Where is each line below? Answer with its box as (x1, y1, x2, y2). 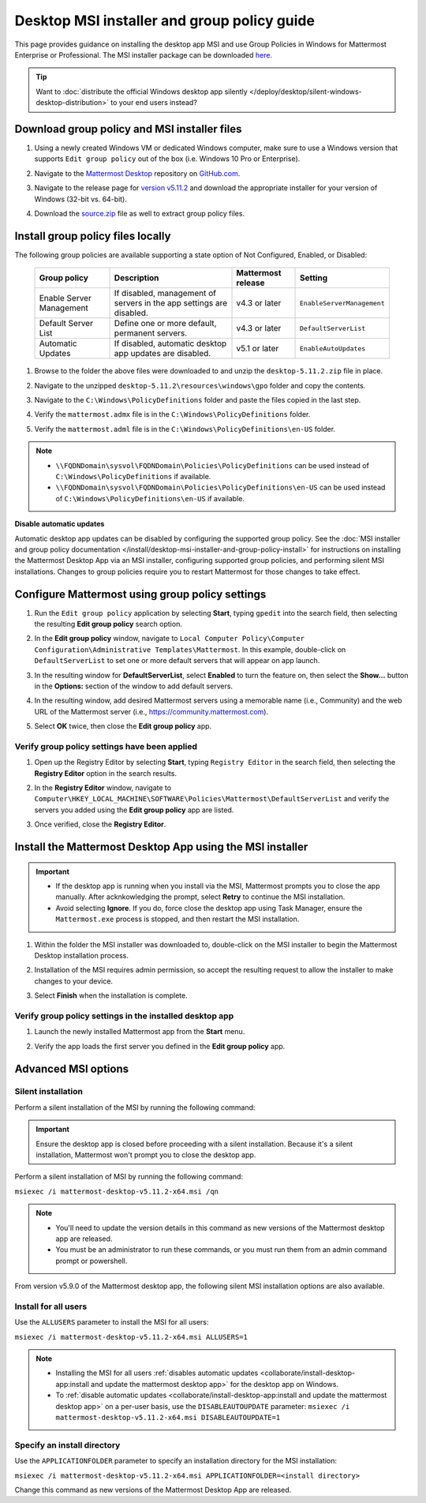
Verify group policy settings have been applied (14, 740, 197, 751)
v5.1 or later (236, 343, 279, 354)
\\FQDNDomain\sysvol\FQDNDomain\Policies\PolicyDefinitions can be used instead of (55, 460, 370, 470)
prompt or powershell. (55, 1256, 128, 1265)
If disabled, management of (114, 288, 217, 299)
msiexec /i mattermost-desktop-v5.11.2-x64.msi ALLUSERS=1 (14, 1332, 248, 1341)
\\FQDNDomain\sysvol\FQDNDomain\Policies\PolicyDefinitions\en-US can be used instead (55, 482, 386, 493)
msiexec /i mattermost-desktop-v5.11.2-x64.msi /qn (14, 1186, 219, 1196)
